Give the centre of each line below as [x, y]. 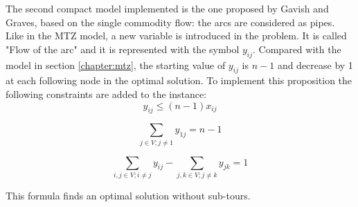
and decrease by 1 [315, 65]
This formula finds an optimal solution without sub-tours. [128, 196]
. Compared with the [297, 49]
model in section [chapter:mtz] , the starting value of [116, 65]
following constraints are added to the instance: [106, 93]
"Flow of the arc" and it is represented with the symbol [123, 49]
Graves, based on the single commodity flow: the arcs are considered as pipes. [170, 22]
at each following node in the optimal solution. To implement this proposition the [179, 80]
